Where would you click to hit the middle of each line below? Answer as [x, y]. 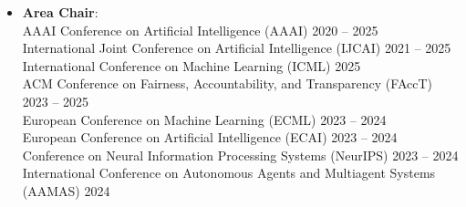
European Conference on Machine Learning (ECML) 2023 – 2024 [204, 119]
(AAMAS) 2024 [66, 190]
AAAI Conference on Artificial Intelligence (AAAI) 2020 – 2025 [200, 30]
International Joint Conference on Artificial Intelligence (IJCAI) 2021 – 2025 [237, 48]
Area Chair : [60, 12]
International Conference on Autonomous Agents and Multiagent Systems [229, 173]
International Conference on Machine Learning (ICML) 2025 [192, 65]
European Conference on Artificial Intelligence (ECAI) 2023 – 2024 [210, 137]
